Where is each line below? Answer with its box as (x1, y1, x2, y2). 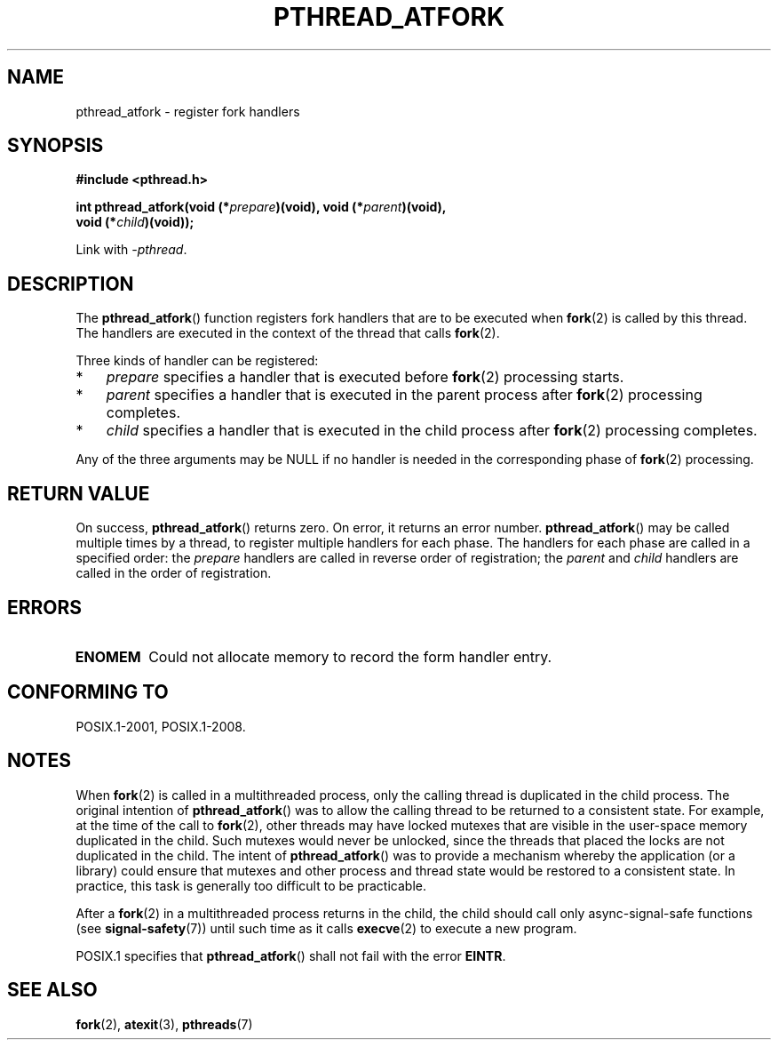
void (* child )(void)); (75, 214, 194, 230)
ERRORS (7, 595, 83, 619)
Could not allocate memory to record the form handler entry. (148, 647, 552, 666)
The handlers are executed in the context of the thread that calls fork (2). (75, 325, 500, 341)
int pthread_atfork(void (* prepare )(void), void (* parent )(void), (75, 199, 447, 215)
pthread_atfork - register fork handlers (75, 103, 300, 119)
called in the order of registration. (75, 565, 272, 581)
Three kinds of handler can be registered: (75, 353, 319, 369)
